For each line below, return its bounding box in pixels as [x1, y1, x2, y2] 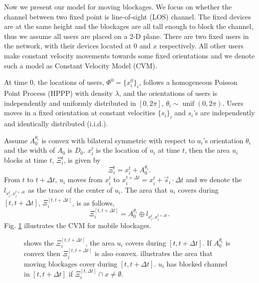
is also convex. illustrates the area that [94, 248, 213, 259]
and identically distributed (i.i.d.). [4, 118, 108, 128]
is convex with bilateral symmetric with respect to [41, 135, 195, 145]
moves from [67, 174, 103, 185]
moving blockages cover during [24, 258, 118, 269]
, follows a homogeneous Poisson [139, 77, 238, 87]
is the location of [96, 145, 147, 155]
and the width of [4, 145, 55, 155]
